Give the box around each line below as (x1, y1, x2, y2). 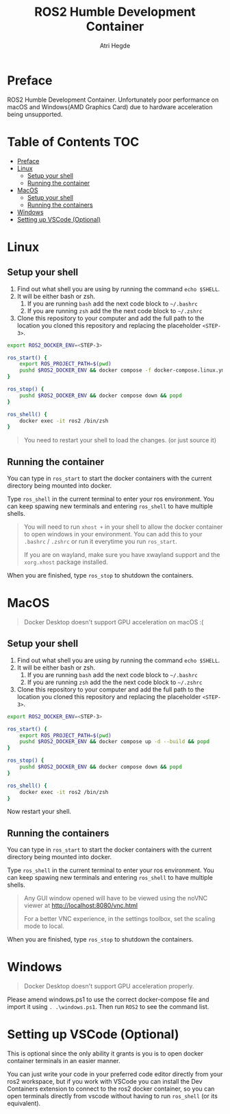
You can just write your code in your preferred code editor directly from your (7, 1070, 223, 1078)
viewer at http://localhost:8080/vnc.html (23, 901, 138, 910)
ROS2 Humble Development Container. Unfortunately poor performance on (7, 95, 219, 104)
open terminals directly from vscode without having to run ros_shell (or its (7, 1092, 218, 1100)
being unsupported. (7, 110, 63, 118)
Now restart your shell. (7, 808, 72, 816)
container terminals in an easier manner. (7, 1057, 121, 1065)
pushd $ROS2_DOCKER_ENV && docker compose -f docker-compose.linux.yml (19, 367, 228, 374)
